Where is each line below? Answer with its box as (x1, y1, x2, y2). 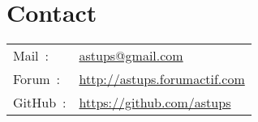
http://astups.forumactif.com (79, 69, 245, 89)
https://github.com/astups (79, 93, 231, 112)
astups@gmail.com (79, 46, 183, 65)
